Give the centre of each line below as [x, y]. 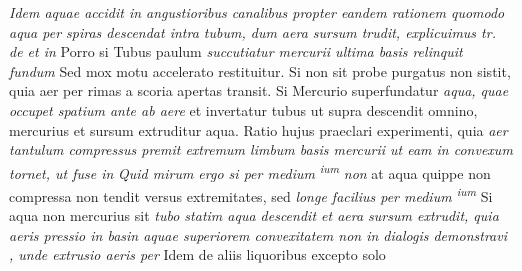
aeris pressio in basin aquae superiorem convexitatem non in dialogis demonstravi [258, 234]
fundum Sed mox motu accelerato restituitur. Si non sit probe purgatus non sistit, [260, 70]
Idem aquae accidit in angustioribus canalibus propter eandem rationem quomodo [257, 12]
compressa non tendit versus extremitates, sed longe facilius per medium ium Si [251, 194]
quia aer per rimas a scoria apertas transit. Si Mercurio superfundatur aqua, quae [259, 90]
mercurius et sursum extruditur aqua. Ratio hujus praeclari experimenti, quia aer [258, 129]
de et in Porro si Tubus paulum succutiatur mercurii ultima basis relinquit [236, 51]
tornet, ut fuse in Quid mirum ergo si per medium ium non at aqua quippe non [250, 171]
